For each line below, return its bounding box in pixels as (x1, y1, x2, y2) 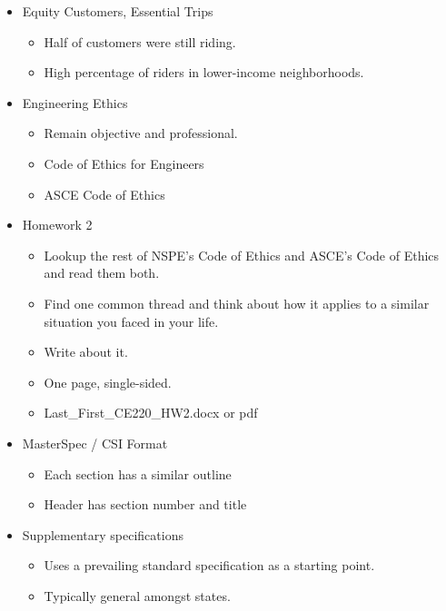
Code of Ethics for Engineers (44, 153, 204, 172)
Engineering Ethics (22, 93, 128, 112)
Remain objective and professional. (44, 123, 238, 143)
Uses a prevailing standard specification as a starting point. (44, 556, 375, 575)
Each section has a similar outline (44, 464, 232, 483)
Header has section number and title (44, 495, 247, 514)
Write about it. (44, 342, 128, 361)
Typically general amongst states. (44, 586, 231, 605)
